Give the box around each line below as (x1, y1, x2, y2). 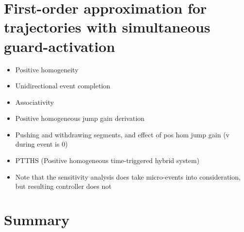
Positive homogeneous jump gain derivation (15, 113, 145, 123)
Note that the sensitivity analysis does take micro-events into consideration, (15, 171, 241, 182)
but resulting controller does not (15, 181, 112, 191)
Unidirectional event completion (15, 81, 111, 91)
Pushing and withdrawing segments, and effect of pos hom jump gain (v (15, 129, 229, 139)
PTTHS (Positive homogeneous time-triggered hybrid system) (15, 155, 199, 166)
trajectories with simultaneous (4, 17, 211, 37)
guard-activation (4, 36, 115, 56)
